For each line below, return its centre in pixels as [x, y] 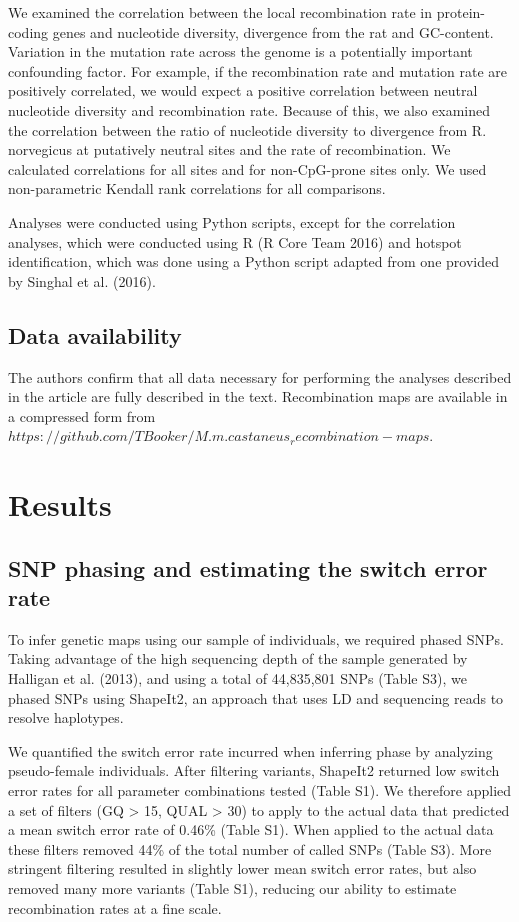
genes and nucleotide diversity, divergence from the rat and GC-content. [273, 31]
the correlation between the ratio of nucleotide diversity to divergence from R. [247, 129]
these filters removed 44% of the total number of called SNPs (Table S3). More [250, 848]
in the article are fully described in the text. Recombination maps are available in [258, 396]
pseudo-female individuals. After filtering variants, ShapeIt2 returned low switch [254, 770]
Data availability [95, 334]
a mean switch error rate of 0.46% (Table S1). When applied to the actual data [251, 829]
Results [60, 504]
